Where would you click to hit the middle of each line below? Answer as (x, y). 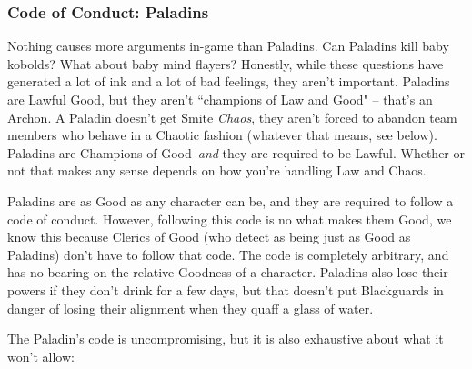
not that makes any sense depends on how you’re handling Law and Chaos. (217, 170)
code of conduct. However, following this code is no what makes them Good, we (230, 219)
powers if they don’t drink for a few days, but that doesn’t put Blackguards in (226, 289)
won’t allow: (41, 356)
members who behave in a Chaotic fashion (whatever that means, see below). (222, 135)
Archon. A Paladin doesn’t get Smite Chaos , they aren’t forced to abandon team (232, 117)
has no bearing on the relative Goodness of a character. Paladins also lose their (228, 272)
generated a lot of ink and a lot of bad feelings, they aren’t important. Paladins (229, 81)
